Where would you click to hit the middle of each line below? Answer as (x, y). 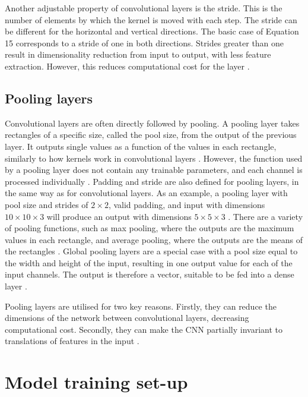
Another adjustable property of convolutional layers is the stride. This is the (144, 8)
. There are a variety (266, 216)
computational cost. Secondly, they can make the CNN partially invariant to (144, 329)
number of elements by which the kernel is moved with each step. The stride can (151, 19)
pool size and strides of (47, 204)
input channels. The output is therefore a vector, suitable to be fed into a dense (150, 274)
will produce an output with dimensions (119, 216)
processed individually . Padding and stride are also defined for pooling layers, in (152, 181)
